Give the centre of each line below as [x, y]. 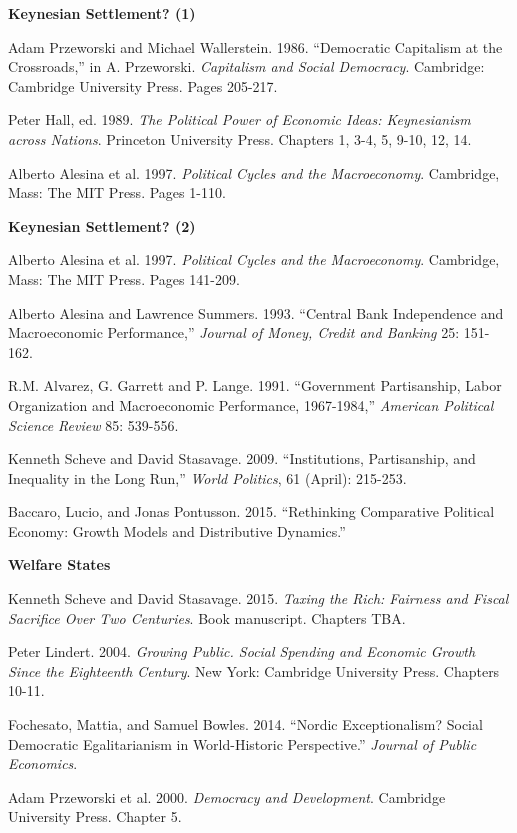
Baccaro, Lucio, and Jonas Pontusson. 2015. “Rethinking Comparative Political [251, 511]
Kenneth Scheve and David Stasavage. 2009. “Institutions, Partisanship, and [242, 458]
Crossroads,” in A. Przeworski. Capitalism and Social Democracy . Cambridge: [246, 66]
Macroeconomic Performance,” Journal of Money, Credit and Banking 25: [234, 332]
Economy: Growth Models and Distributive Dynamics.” [177, 530]
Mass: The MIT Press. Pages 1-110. [117, 192]
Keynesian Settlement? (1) [102, 13]
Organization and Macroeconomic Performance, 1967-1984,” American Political [251, 404]
